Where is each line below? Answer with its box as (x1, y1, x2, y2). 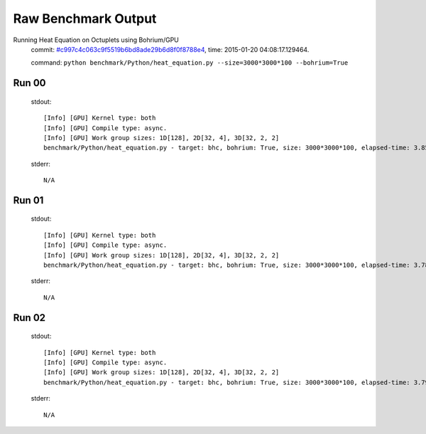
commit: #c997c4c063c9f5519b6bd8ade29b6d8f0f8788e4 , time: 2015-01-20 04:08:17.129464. (31, 45, 310, 53)
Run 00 (13, 77, 46, 89)
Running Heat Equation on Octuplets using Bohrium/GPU (13, 36, 179, 44)
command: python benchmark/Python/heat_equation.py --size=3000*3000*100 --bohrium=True (31, 58, 349, 67)
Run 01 (13, 194, 44, 206)
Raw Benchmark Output (13, 11, 157, 26)
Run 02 (13, 312, 46, 324)
